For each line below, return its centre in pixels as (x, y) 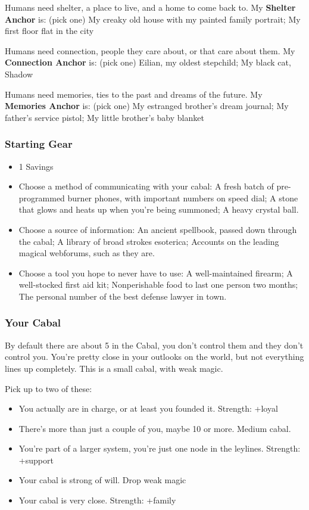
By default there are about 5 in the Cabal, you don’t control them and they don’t (154, 345)
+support (36, 460)
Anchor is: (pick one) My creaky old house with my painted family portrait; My (153, 19)
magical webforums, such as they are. (87, 253)
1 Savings (36, 166)
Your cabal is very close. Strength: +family (97, 500)
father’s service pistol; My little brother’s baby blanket (104, 117)
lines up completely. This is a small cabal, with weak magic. (114, 368)
